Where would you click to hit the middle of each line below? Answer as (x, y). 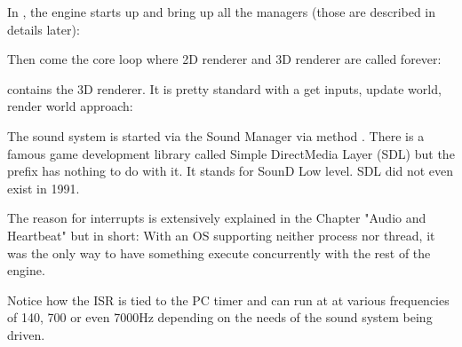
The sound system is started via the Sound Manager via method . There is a (216, 135)
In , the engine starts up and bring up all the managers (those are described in (222, 12)
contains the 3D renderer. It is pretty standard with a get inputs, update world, (224, 88)
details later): (44, 29)
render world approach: (70, 106)
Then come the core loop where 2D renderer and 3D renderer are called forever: (224, 59)
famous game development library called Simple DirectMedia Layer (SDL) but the (231, 153)
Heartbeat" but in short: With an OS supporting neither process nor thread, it (221, 235)
